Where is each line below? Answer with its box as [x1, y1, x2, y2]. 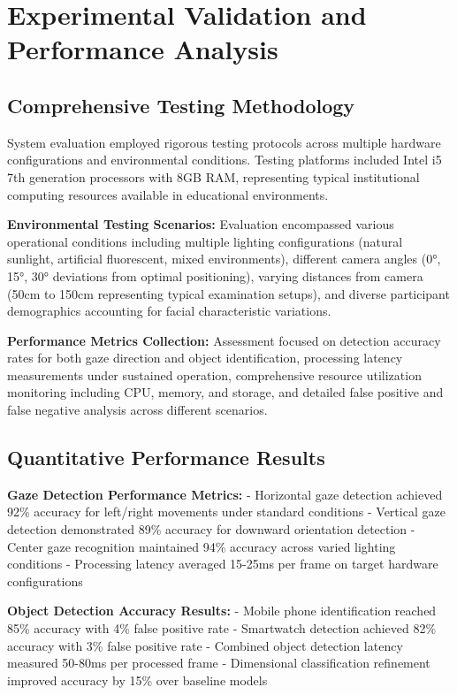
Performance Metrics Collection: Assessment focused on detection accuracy [7, 331, 441, 349]
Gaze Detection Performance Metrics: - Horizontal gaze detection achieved [7, 485, 443, 503]
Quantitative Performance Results [7, 444, 325, 471]
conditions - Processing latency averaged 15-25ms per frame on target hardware [7, 554, 438, 573]
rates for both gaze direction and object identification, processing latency [7, 348, 403, 367]
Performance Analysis [7, 31, 278, 67]
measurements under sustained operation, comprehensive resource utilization [7, 365, 422, 384]
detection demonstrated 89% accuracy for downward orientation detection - [7, 520, 415, 538]
